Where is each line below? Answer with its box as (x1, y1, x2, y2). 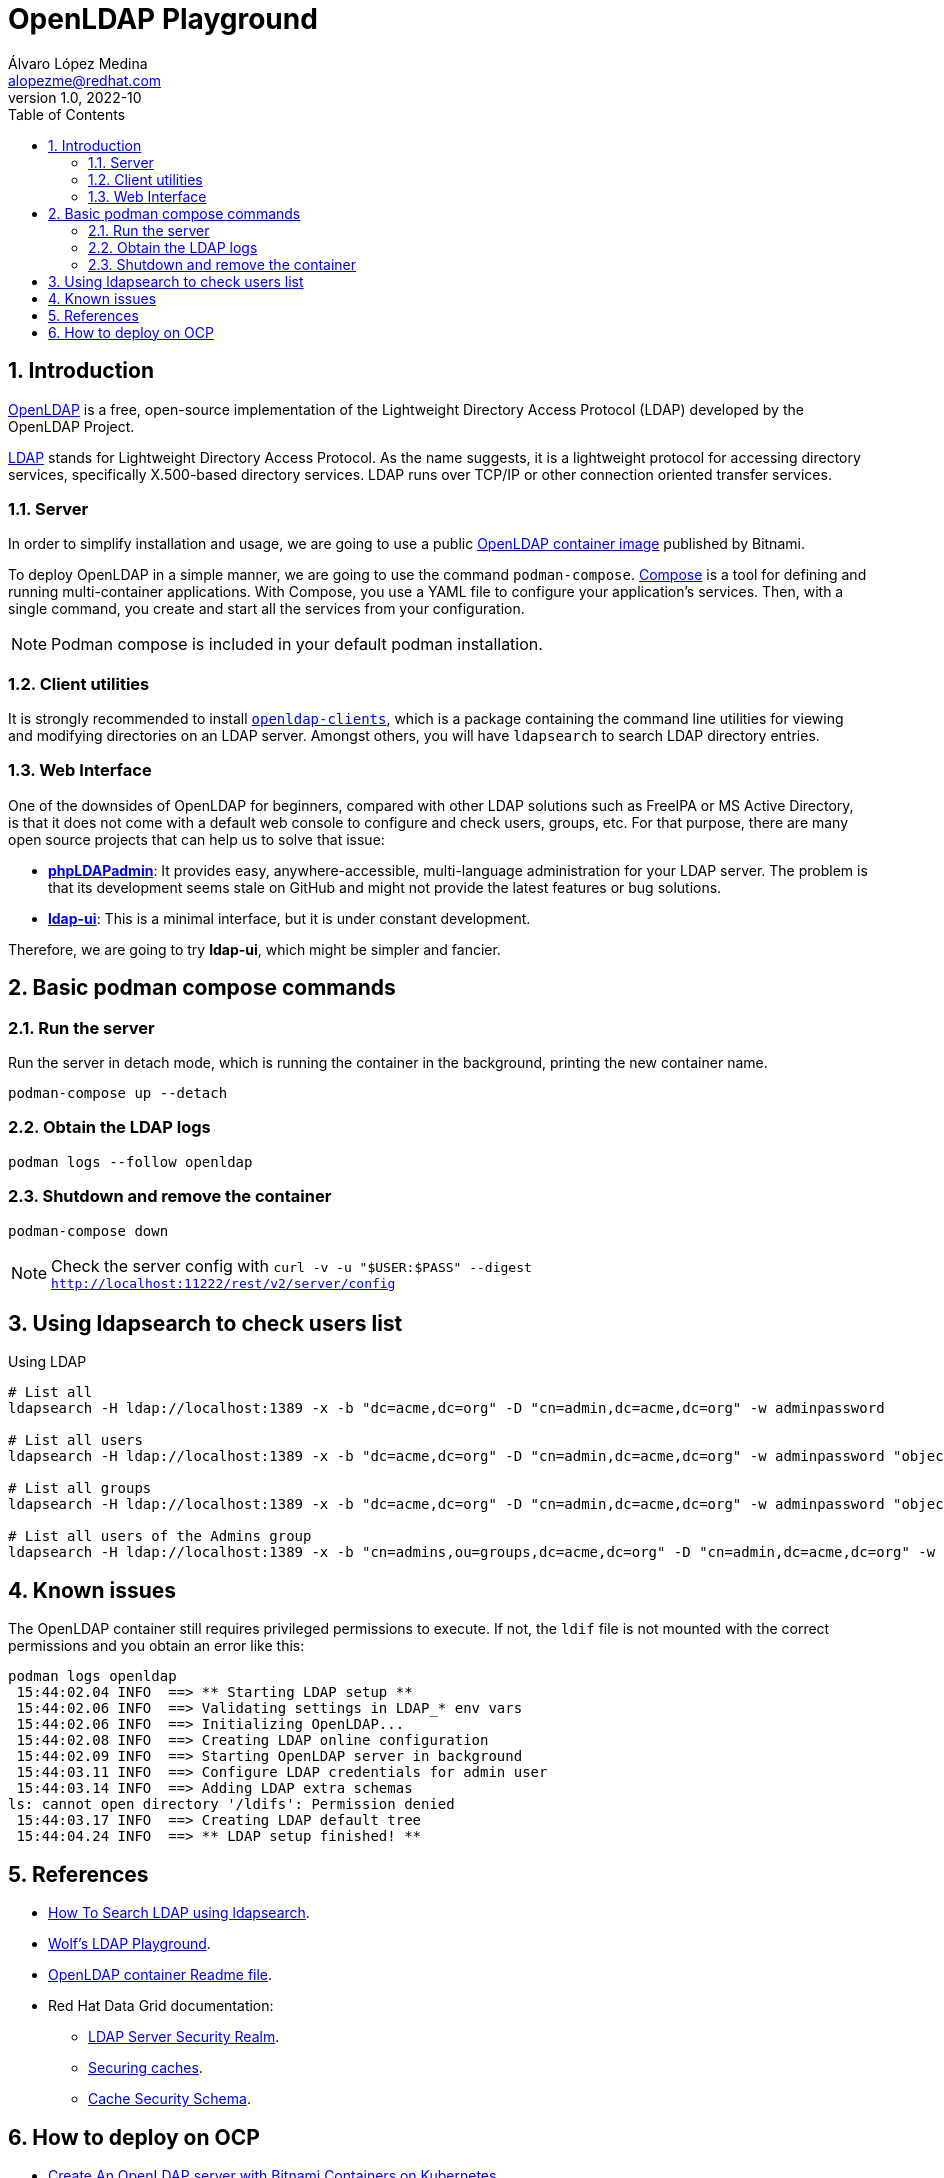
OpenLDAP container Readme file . (48, 1966, 273, 1984)
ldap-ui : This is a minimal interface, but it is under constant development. (48, 909, 531, 927)
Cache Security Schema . (88, 2090, 251, 2108)
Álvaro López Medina (8, 54, 148, 72)
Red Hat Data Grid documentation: (48, 1997, 274, 2015)
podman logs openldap (8, 1668, 177, 1685)
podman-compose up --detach (8, 1085, 228, 1102)
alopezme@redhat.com (8, 71, 162, 89)
